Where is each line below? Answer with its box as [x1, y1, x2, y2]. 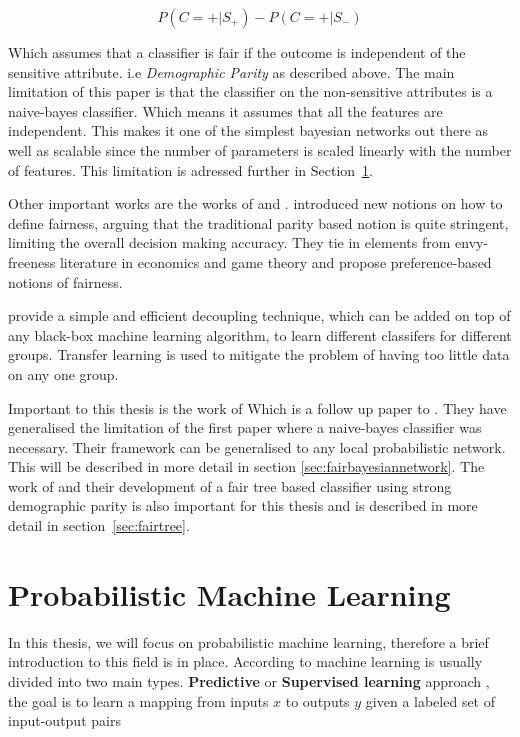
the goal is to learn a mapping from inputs [8, 690, 269, 711]
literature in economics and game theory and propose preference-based [59, 251, 492, 272]
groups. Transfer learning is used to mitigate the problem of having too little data [8, 344, 510, 365]
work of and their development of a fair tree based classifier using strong [8, 475, 452, 496]
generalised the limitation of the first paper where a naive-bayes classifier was [8, 417, 482, 438]
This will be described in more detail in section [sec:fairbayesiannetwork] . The [8, 456, 485, 477]
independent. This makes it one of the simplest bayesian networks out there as [8, 120, 489, 141]
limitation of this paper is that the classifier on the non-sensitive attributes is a [8, 81, 493, 102]
